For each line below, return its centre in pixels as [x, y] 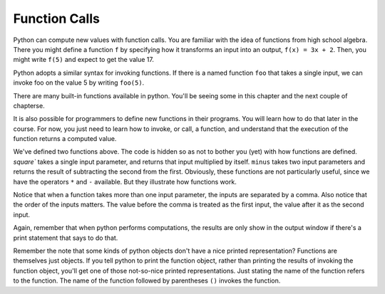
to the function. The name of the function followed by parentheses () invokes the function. [147, 280]
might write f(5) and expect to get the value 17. [84, 60]
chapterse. [29, 105]
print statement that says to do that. [66, 238]
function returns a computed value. [65, 139]
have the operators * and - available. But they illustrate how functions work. [125, 182]
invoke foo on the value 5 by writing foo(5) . [79, 83]
